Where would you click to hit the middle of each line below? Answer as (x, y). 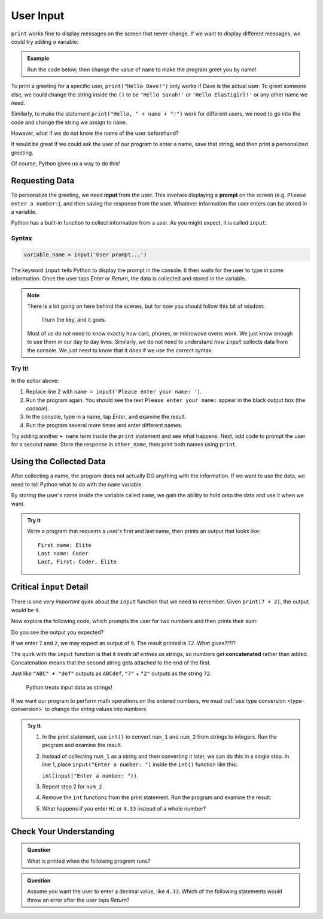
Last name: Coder (63, 554)
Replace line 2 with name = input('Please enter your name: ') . (114, 392)
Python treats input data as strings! (69, 687)
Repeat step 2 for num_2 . (73, 787)
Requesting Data (43, 181)
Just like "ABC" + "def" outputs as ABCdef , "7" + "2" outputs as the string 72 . (111, 673)
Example (38, 58)
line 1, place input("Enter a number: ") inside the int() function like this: (140, 764)
